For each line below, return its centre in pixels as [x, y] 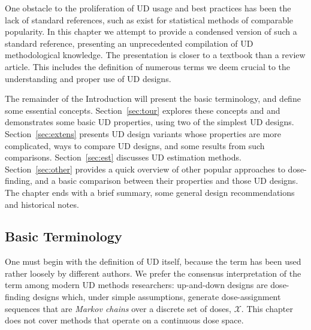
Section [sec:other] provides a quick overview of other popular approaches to [145, 169]
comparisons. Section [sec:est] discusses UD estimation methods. [123, 157]
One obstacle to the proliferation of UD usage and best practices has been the [148, 8]
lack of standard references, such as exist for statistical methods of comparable [149, 19]
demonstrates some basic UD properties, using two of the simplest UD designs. [150, 122]
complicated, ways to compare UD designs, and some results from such [135, 145]
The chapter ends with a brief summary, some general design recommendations [150, 192]
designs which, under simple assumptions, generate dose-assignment [157, 297]
